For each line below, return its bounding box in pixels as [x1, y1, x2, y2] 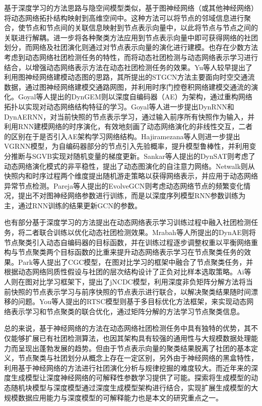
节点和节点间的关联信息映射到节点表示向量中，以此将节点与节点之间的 [25, 22, 258, 33]
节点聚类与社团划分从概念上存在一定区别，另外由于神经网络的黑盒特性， [18, 353, 258, 363]
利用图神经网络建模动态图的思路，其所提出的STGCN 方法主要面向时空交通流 [4, 72, 255, 82]
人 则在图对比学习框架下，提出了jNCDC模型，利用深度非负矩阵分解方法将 [4, 276, 246, 287]
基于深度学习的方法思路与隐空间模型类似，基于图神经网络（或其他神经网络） [4, 3, 258, 13]
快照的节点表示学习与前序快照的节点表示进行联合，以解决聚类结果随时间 [11, 286, 251, 297]
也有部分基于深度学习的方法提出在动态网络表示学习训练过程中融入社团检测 [4, 217, 251, 227]
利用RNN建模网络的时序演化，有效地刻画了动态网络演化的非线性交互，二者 [4, 121, 253, 132]
